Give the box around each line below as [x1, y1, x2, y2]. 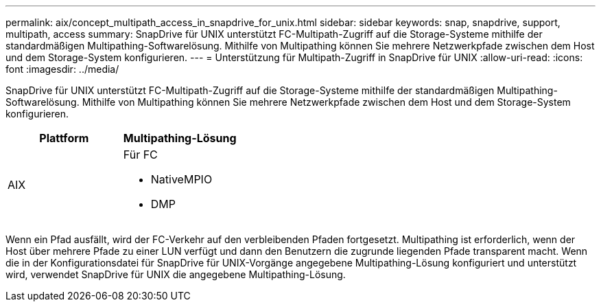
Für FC [123, 148, 158, 161]
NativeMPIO [150, 172, 213, 186]
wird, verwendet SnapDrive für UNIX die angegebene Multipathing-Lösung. [5, 269, 346, 280]
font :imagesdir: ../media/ [5, 63, 119, 75]
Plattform [39, 131, 89, 145]
